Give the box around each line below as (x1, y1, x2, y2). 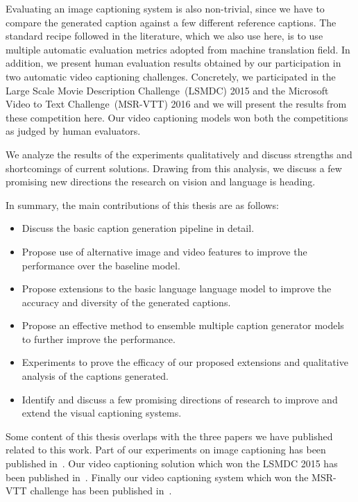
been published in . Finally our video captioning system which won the (6, 469, 309, 484)
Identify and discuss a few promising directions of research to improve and (22, 392, 338, 406)
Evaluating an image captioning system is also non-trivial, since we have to (6, 1, 325, 15)
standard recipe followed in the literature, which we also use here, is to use (6, 28, 323, 43)
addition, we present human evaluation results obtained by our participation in (6, 56, 341, 70)
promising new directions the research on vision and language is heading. (6, 174, 316, 189)
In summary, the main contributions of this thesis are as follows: (6, 197, 279, 212)
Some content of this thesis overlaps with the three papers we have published (6, 428, 333, 443)
